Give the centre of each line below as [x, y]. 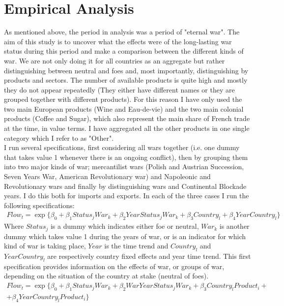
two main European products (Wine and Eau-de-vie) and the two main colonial [124, 108]
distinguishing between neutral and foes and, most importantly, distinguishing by [126, 70]
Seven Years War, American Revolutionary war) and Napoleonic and [107, 176]
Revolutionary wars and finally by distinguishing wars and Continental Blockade [125, 186]
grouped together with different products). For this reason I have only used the [123, 99]
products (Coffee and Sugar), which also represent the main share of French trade [127, 118]
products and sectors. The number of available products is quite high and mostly [126, 80]
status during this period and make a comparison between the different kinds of [124, 51]
